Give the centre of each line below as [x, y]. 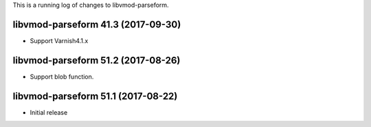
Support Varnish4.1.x [59, 40]
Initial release [49, 112]
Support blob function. [62, 76]
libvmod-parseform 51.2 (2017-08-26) [97, 60]
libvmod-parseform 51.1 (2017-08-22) [95, 96]
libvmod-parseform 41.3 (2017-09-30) [97, 24]
